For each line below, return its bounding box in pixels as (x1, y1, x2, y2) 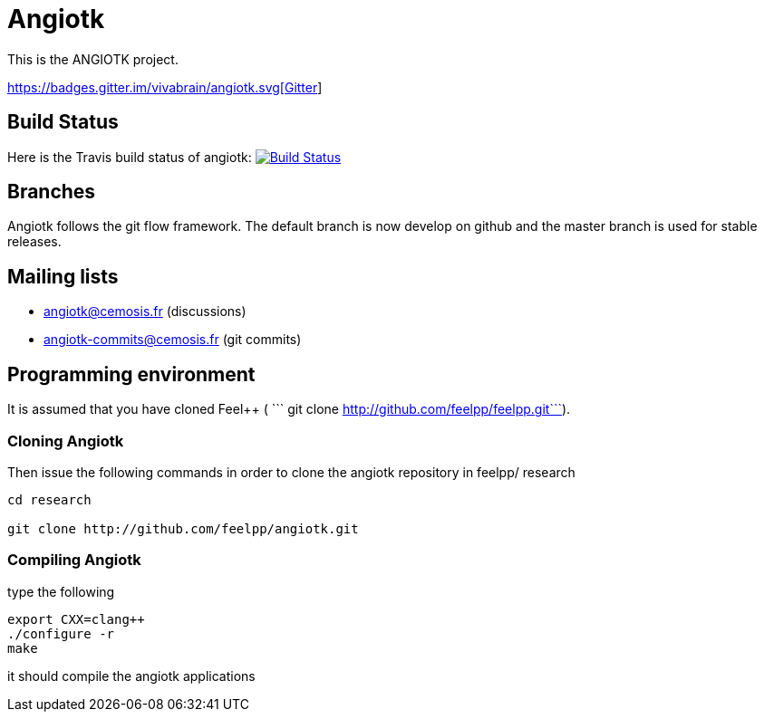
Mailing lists (7, 264, 119, 288)
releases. (7, 234, 62, 250)
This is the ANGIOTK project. (7, 51, 179, 67)
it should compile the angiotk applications (7, 667, 256, 684)
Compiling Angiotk (7, 551, 141, 570)
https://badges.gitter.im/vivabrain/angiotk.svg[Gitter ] (7, 79, 323, 95)
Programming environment (7, 362, 256, 386)
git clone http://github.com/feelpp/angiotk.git (7, 521, 359, 536)
